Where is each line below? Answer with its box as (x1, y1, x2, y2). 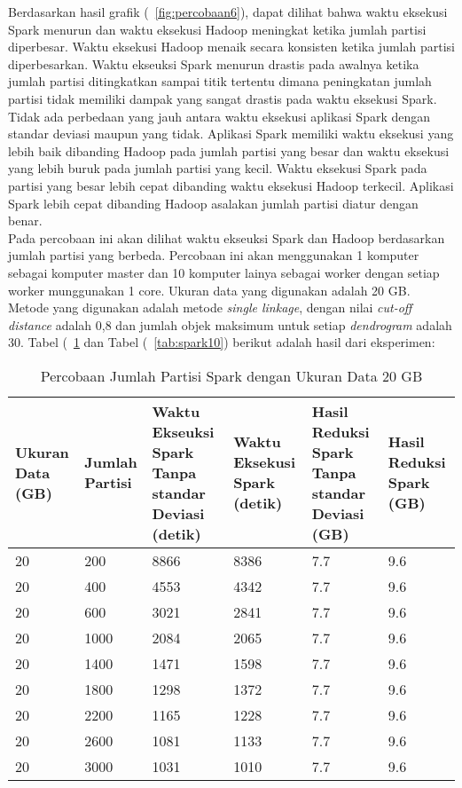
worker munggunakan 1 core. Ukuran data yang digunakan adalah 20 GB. (8, 280, 411, 299)
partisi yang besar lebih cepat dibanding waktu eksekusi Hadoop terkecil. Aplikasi (8, 176, 454, 194)
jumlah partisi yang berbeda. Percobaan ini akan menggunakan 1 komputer (8, 246, 419, 264)
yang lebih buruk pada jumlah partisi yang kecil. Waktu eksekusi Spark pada (8, 159, 427, 177)
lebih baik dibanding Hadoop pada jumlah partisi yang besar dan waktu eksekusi (8, 141, 450, 160)
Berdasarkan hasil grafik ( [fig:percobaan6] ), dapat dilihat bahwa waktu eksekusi (8, 3, 448, 20)
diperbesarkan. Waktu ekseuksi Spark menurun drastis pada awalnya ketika (8, 54, 419, 73)
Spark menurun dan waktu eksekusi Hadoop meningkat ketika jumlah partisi (8, 20, 427, 38)
